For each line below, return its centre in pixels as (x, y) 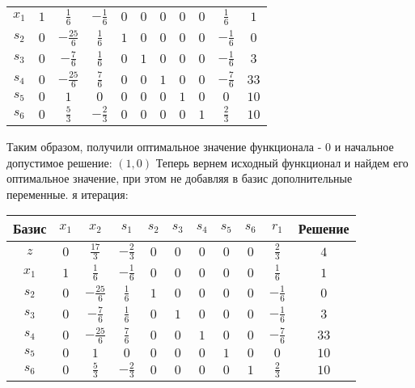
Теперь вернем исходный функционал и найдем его (282, 162)
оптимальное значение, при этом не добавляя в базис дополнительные (180, 178)
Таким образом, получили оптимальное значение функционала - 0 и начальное (200, 147)
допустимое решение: (59, 162)
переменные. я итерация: (68, 194)
